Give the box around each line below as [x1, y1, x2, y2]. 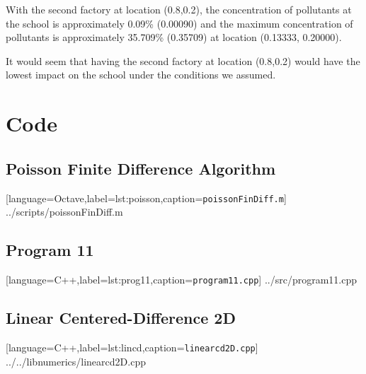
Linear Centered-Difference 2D [6, 307, 236, 329]
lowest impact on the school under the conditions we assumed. [6, 67, 276, 82]
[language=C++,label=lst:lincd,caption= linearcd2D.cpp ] [6, 339, 258, 354]
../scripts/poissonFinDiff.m [6, 204, 123, 219]
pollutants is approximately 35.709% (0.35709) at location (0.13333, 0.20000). [6, 30, 342, 45]
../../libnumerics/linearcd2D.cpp [6, 353, 146, 368]
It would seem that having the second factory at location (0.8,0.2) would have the [6, 53, 360, 68]
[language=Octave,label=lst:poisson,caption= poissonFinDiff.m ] [6, 190, 287, 205]
